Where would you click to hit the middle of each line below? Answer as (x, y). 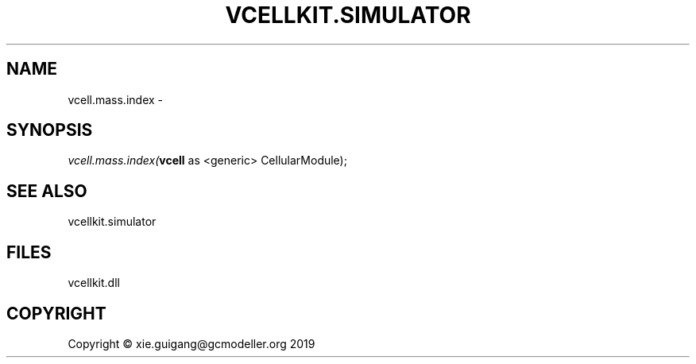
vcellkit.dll (94, 283)
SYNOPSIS (50, 130)
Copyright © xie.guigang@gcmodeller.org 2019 (191, 343)
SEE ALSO (47, 191)
